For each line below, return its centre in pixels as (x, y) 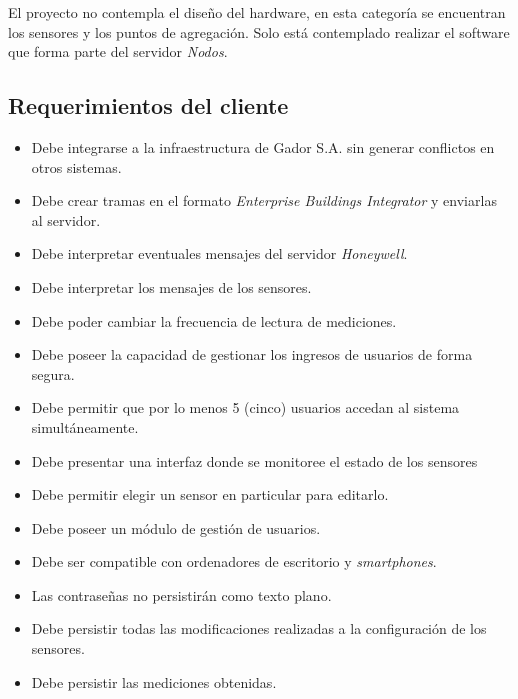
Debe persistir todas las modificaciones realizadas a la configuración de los (259, 628)
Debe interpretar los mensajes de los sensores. (171, 286)
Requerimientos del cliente (148, 105)
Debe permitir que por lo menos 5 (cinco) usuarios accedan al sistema (245, 407)
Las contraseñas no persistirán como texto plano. (181, 594)
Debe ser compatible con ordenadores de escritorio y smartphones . (234, 561)
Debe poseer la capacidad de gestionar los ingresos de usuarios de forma (252, 354)
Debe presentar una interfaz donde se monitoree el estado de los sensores (254, 460)
